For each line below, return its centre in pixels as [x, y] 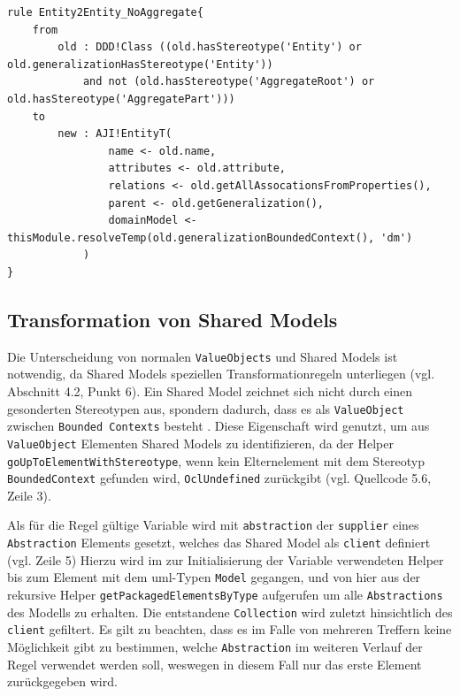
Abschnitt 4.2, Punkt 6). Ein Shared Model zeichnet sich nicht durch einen [210, 390]
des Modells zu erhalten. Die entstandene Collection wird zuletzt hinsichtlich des [230, 612]
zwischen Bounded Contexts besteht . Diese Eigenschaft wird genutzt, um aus [218, 426]
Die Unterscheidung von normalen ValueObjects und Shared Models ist [203, 356]
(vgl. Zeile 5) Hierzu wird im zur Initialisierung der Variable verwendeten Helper [226, 559]
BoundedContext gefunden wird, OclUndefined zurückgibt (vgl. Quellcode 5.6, [219, 478]
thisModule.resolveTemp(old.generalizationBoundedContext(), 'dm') [210, 237]
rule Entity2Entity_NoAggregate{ [105, 12]
